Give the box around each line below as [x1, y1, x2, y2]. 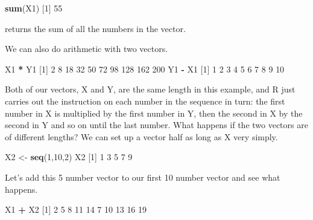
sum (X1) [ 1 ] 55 [5, 2, 63, 14]
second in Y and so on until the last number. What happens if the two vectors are [5, 118, 308, 131]
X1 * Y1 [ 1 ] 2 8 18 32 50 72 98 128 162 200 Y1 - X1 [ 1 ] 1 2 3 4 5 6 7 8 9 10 [5, 62, 285, 75]
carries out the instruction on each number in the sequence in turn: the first [5, 94, 285, 107]
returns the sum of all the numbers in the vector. [5, 22, 186, 34]
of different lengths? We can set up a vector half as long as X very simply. [5, 130, 278, 143]
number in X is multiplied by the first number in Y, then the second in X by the [5, 106, 303, 119]
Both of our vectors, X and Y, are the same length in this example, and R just [5, 83, 296, 95]
